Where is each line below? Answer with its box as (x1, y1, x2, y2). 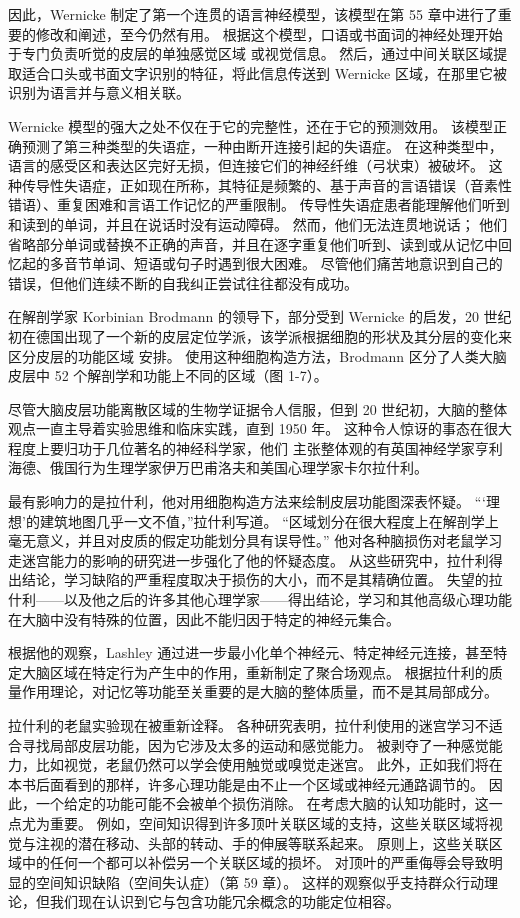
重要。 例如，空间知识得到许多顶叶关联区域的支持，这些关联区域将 (49, 812, 489, 833)
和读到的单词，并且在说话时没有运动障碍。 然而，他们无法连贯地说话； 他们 (8, 213, 508, 234)
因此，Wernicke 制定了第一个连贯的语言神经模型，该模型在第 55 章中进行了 (8, 4, 498, 24)
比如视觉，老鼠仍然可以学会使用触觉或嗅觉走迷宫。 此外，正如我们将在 (35, 754, 503, 775)
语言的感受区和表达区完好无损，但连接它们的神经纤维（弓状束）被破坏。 (8, 155, 484, 176)
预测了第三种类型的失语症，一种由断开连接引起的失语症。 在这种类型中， (21, 135, 503, 156)
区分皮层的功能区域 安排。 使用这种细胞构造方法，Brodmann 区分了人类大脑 (8, 345, 507, 366)
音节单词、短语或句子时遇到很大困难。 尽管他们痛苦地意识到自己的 (63, 253, 503, 274)
